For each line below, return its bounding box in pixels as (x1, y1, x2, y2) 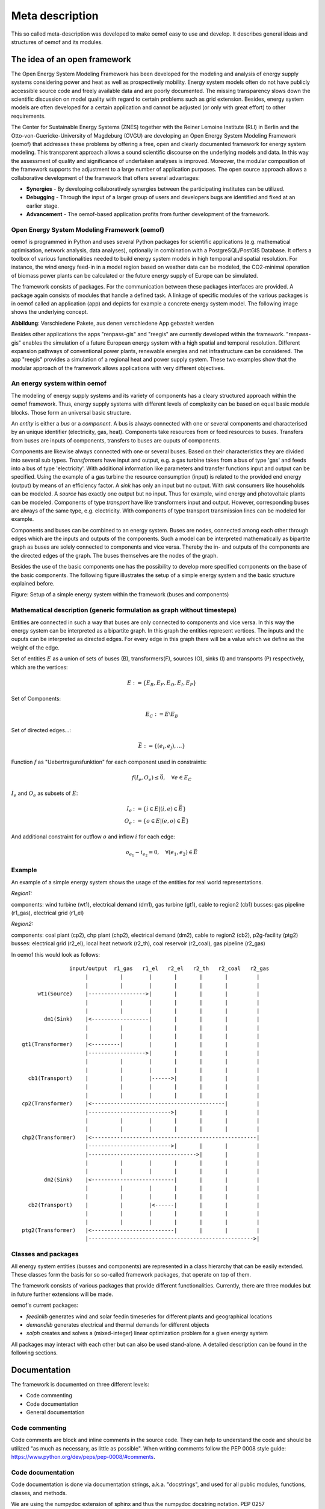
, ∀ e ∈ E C (163, 774, 192, 782)
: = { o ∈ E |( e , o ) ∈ (132, 817, 181, 824)
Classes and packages (11, 1250, 79, 1259)
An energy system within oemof (11, 379, 107, 388)
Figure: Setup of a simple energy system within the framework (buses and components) (11, 591, 229, 598)
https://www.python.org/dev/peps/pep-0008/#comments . (11, 1453, 156, 1461)
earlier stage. (26, 202, 60, 209)
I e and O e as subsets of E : (11, 790, 78, 799)
